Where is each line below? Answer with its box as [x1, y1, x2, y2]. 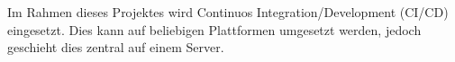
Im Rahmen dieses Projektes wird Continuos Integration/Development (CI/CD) [7, 3, 449, 21]
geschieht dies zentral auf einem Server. [7, 38, 224, 57]
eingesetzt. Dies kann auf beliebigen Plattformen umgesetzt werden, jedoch [7, 20, 422, 39]
